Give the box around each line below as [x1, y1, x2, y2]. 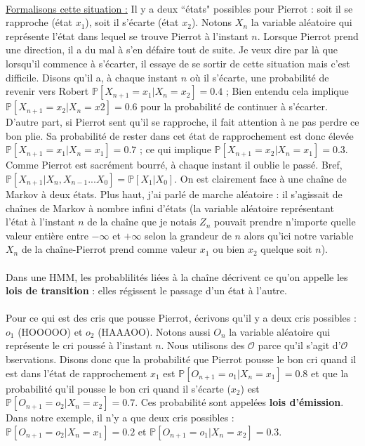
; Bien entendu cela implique [225, 84, 349, 98]
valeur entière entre [6, 228, 88, 242]
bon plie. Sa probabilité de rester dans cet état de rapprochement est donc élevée [6, 128, 354, 143]
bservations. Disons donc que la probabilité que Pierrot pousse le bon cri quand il [6, 352, 357, 367]
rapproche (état [6, 15, 72, 29]
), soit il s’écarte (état [85, 15, 179, 29]
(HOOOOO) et [18, 324, 83, 339]
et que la [311, 365, 349, 380]
